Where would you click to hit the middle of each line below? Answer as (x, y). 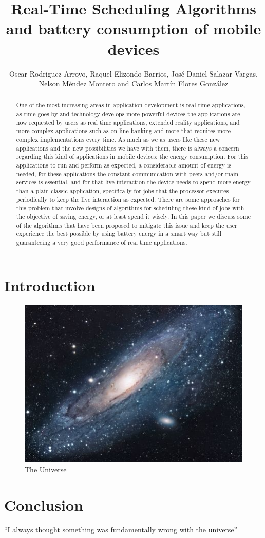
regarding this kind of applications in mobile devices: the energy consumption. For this (132, 156)
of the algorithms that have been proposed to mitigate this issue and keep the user (127, 225)
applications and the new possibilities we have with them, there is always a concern (128, 148)
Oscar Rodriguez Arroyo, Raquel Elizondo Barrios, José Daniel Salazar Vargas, (134, 73)
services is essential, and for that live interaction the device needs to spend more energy (133, 182)
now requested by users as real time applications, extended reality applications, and (128, 122)
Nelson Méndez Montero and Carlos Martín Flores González (134, 84)
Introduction (50, 285)
